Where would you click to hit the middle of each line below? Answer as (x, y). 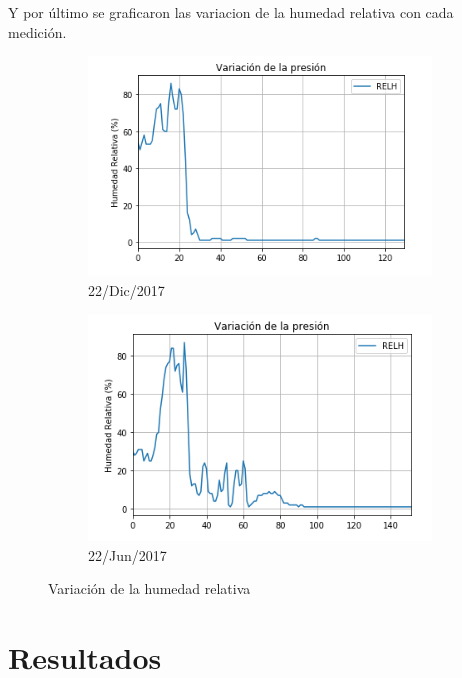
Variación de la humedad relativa (149, 588)
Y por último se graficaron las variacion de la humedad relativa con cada (231, 12)
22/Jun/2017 (127, 554)
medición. (37, 31)
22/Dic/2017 (126, 289)
